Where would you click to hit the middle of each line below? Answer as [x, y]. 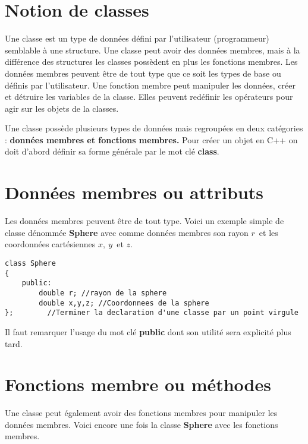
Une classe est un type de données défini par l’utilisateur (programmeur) [137, 38]
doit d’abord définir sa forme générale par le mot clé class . [112, 151]
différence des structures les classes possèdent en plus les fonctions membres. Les [151, 62]
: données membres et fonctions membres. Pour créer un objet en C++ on [151, 139]
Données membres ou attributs [134, 192]
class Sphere [30, 263]
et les [268, 232]
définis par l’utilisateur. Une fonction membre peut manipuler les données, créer [150, 85]
